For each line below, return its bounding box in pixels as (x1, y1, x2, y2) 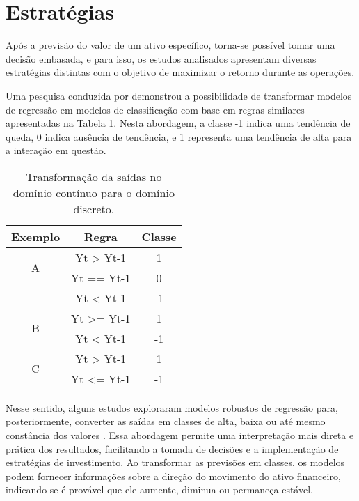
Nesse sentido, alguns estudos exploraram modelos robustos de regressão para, (6, 400, 338, 415)
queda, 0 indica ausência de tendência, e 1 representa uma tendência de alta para (6, 129, 352, 144)
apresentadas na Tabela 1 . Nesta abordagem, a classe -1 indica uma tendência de (6, 116, 351, 130)
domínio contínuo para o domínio (13, 184, 175, 201)
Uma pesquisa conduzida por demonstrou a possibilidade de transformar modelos (6, 88, 352, 102)
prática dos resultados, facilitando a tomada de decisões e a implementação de (6, 441, 339, 456)
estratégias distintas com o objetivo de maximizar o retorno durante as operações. (6, 65, 355, 79)
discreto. (73, 200, 115, 217)
